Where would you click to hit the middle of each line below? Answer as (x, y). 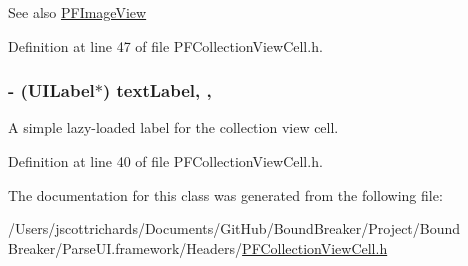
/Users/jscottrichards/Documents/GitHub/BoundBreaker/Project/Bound (234, 228)
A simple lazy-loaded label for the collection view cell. (173, 127)
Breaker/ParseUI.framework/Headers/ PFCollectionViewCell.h (198, 247)
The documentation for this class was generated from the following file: (225, 194)
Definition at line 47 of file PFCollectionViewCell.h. (165, 45)
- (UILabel (51, 90)
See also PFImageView (77, 12)
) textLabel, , (157, 90)
